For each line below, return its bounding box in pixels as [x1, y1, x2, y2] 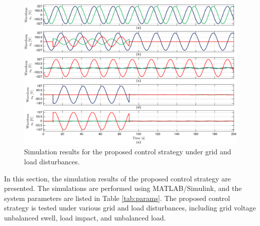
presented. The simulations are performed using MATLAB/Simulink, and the [4, 183, 242, 193]
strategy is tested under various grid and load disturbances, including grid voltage [4, 202, 256, 213]
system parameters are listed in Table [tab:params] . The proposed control [4, 192, 230, 203]
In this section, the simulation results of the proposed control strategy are [4, 173, 231, 183]
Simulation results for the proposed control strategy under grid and [24, 146, 231, 157]
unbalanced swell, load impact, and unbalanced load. [4, 212, 166, 222]
